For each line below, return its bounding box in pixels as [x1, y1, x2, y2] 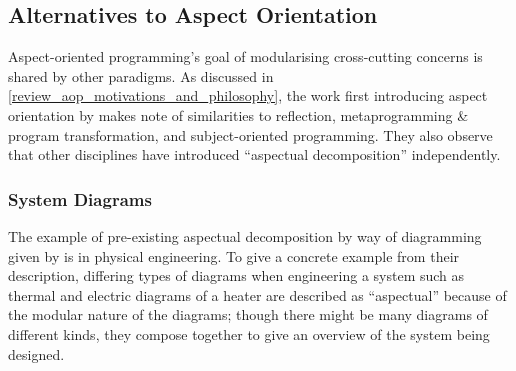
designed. [8, 343, 65, 364]
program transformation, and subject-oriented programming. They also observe [8, 124, 493, 145]
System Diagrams [8, 186, 152, 211]
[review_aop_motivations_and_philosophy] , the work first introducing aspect [8, 85, 488, 106]
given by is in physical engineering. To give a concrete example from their [8, 245, 460, 266]
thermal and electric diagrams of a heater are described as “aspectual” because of [8, 284, 507, 305]
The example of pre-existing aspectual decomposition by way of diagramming [8, 225, 482, 246]
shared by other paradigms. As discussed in [8, 65, 274, 86]
